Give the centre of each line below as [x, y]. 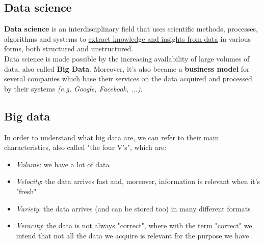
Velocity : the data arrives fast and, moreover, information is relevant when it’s [138, 181]
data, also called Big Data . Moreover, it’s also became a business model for [127, 68]
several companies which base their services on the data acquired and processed [128, 79]
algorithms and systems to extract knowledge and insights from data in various [128, 38]
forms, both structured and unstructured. [69, 49]
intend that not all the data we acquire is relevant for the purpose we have [133, 235]
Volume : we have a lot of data [63, 164]
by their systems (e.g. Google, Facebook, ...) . [73, 88]
